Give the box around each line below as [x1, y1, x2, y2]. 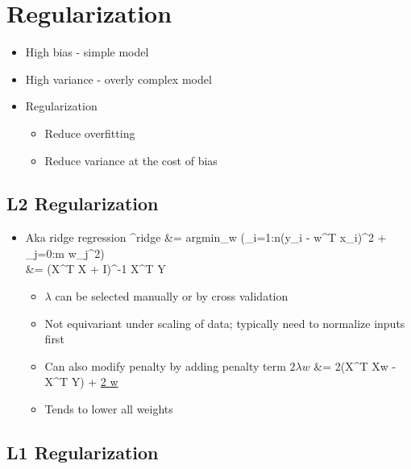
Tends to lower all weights [44, 401, 173, 417]
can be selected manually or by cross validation [55, 288, 289, 305]
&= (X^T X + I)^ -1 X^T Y [25, 260, 166, 277]
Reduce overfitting [44, 124, 135, 141]
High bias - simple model [25, 44, 149, 60]
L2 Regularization [6, 191, 159, 216]
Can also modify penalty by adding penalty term [44, 357, 286, 374]
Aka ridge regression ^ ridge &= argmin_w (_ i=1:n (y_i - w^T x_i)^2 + [25, 229, 387, 246]
